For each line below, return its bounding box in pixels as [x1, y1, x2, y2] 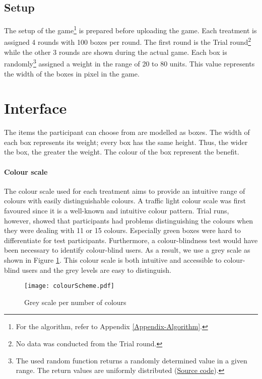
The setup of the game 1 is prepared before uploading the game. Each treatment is [4, 24, 257, 35]
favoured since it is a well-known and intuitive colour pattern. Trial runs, [4, 205, 229, 216]
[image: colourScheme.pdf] [24, 282, 114, 290]
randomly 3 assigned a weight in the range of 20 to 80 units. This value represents [4, 57, 255, 68]
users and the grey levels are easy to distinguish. [22, 264, 171, 275]
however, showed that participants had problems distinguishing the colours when [4, 215, 253, 225]
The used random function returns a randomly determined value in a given [16, 355, 247, 365]
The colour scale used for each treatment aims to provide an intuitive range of [4, 185, 245, 196]
